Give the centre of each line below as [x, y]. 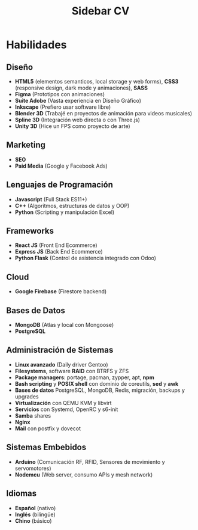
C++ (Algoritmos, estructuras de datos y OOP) [72, 206]
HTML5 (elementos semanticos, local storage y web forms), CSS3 [97, 81]
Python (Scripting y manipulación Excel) [65, 212]
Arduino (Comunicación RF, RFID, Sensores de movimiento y [90, 461]
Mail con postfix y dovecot [48, 428]
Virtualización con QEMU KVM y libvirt [63, 403]
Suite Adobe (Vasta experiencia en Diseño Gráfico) [78, 101]
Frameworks [30, 231]
